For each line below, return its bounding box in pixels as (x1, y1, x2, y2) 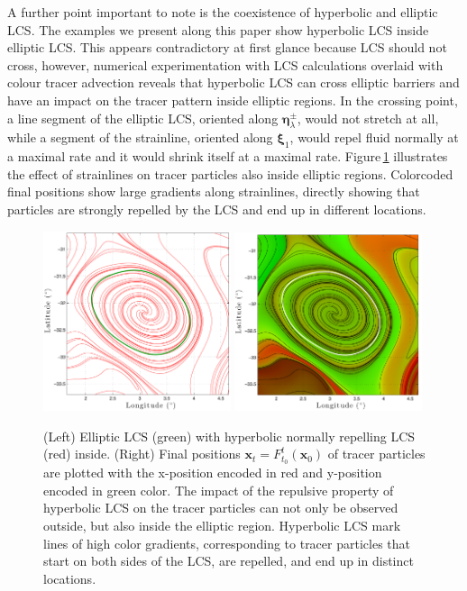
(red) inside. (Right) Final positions (43, 444, 241, 463)
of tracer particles (327, 444, 426, 463)
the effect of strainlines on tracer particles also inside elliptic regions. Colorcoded (7, 164, 453, 183)
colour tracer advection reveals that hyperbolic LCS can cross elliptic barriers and (7, 73, 460, 92)
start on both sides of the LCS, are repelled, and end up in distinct (43, 551, 414, 570)
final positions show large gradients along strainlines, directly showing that (7, 182, 420, 201)
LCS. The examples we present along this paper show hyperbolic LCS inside (7, 20, 429, 39)
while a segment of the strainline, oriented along (7, 128, 273, 147)
